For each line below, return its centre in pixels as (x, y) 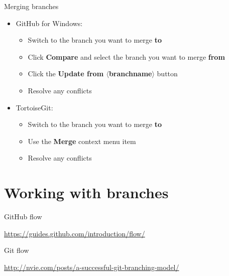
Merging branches (31, 6)
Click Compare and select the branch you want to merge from (126, 56)
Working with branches (86, 192)
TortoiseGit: (34, 107)
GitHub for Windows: (49, 23)
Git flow (17, 250)
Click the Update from (66, 74)
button (167, 74)
